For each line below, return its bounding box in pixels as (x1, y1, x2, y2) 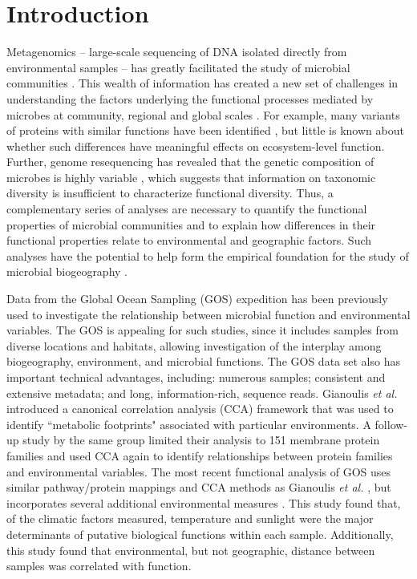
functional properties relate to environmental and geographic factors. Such (6, 232, 372, 249)
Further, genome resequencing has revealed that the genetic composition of (6, 153, 374, 170)
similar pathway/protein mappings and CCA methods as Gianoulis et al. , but (6, 479, 391, 496)
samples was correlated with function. (6, 557, 192, 574)
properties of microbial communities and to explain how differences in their (6, 216, 376, 233)
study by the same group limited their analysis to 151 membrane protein (22, 431, 380, 448)
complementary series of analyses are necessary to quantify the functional (6, 200, 367, 217)
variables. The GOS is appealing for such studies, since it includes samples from (6, 322, 399, 338)
